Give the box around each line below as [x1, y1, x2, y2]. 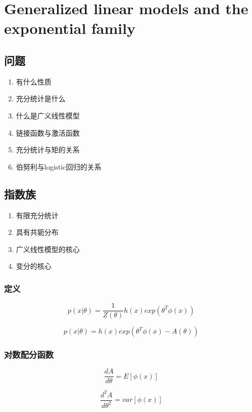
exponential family [4, 18, 136, 38]
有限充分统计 [16, 210, 59, 220]
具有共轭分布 [16, 227, 59, 237]
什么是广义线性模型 [16, 110, 80, 120]
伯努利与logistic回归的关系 [16, 161, 102, 172]
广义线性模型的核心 [16, 243, 80, 254]
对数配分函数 [4, 348, 54, 361]
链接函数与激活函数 [16, 127, 80, 138]
